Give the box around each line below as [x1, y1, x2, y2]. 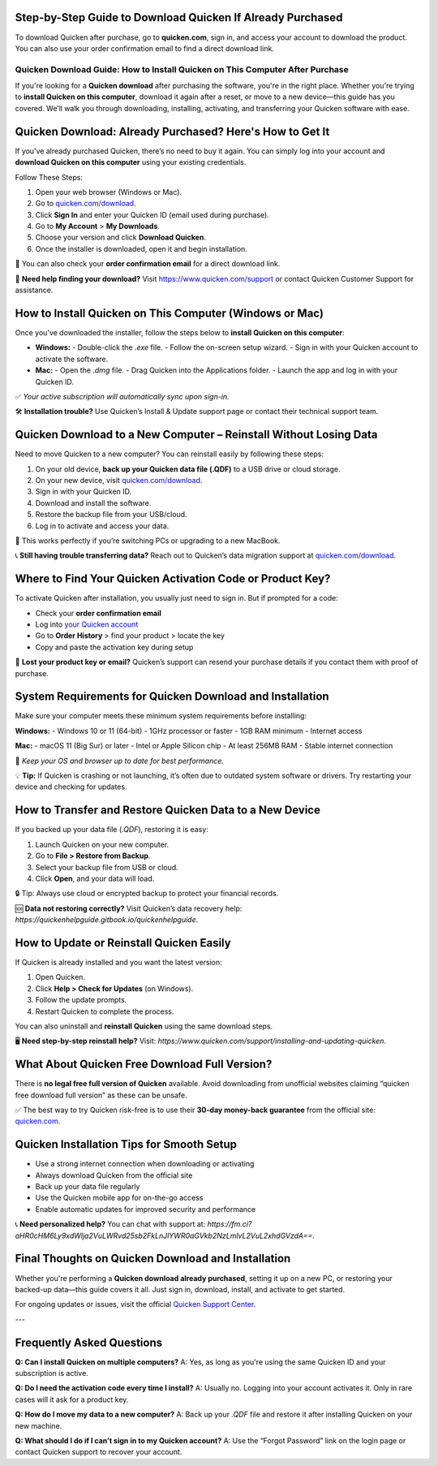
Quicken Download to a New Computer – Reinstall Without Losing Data [15, 428, 378, 442]
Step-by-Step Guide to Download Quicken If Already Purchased [15, 11, 343, 24]
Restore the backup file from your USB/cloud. [35, 510, 187, 520]
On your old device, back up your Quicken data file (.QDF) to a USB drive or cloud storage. [35, 464, 341, 474]
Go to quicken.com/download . [35, 199, 137, 209]
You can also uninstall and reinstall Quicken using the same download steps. [15, 1021, 273, 1031]
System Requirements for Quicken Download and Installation [15, 690, 329, 704]
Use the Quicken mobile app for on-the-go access [35, 1193, 204, 1203]
